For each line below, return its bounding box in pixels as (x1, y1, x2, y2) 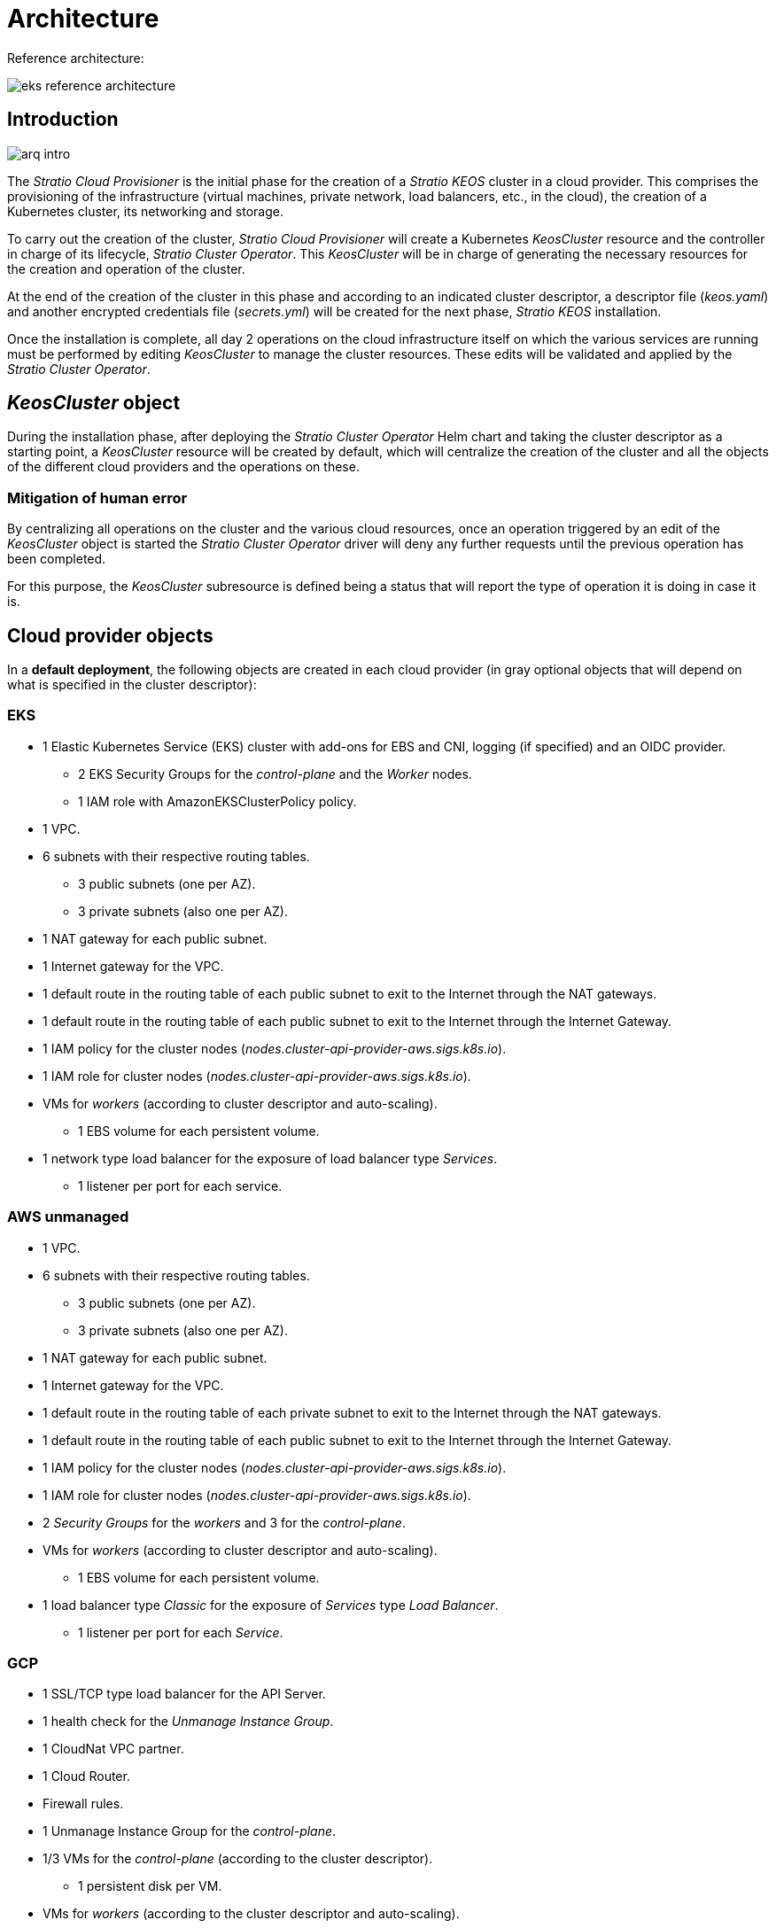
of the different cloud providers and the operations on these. (7, 459, 360, 475)
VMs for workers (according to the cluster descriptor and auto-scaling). (43, 1906, 460, 1922)
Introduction (7, 108, 119, 131)
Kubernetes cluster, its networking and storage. (7, 203, 283, 219)
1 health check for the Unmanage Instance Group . (43, 1714, 334, 1730)
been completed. (7, 551, 106, 567)
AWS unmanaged (7, 1208, 129, 1226)
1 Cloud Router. (43, 1769, 130, 1784)
